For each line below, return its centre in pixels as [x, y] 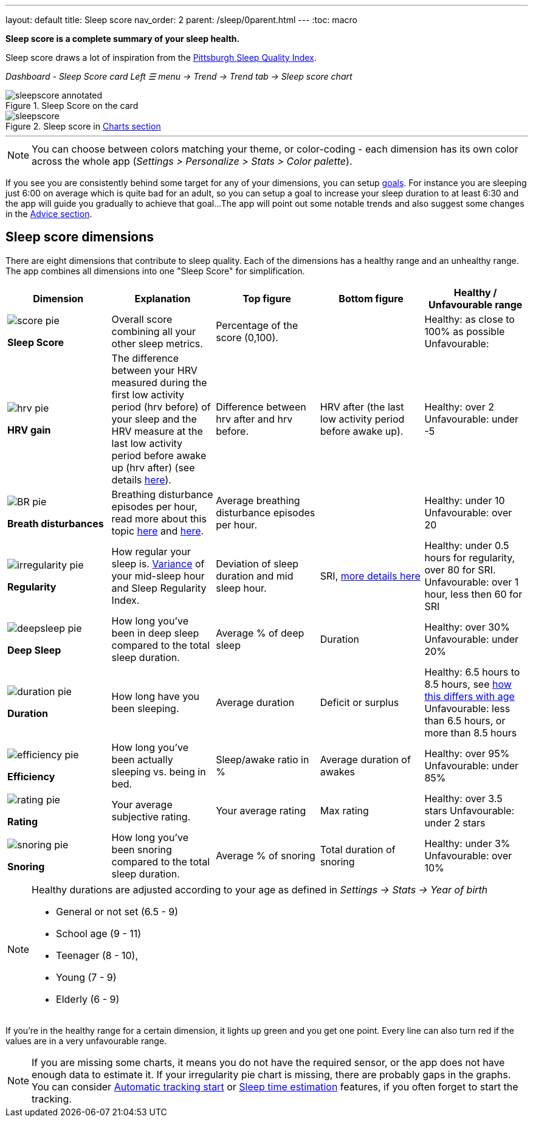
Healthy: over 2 [459, 407]
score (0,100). [247, 337]
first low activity [148, 394]
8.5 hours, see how [468, 684]
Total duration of [358, 849]
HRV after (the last [362, 407]
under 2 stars [455, 822]
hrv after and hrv [254, 419]
